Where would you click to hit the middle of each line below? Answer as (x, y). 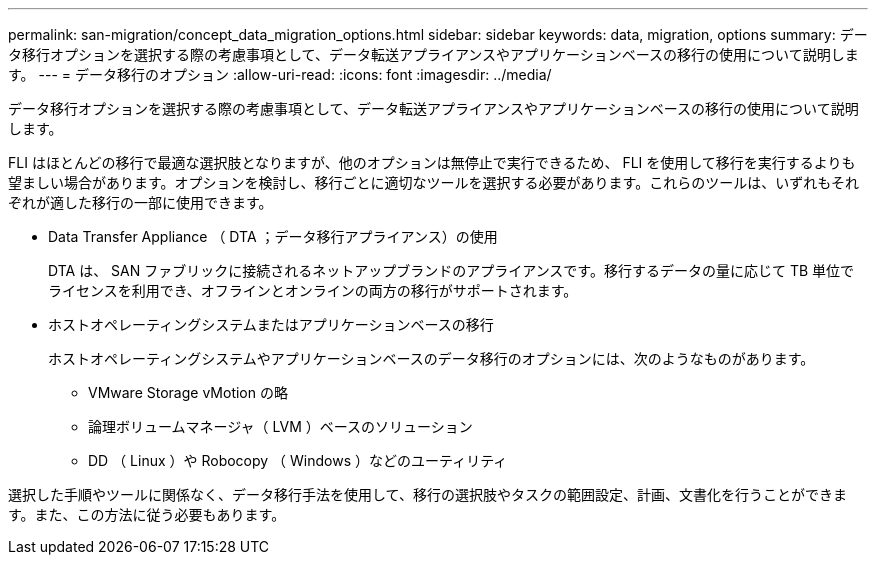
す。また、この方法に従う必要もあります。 (147, 514)
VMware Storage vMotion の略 (188, 392)
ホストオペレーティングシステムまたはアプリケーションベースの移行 (271, 324)
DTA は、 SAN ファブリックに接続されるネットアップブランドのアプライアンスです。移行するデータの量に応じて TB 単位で (451, 270)
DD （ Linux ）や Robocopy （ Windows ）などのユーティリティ (298, 460)
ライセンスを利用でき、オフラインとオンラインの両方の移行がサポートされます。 (313, 290)
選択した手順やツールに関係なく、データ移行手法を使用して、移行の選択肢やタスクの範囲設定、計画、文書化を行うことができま (427, 494)
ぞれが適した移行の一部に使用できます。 (140, 202)
